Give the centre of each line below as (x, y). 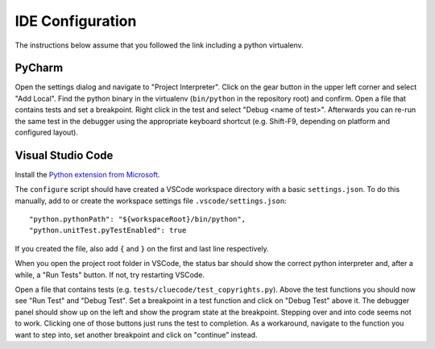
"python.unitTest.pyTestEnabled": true (108, 231)
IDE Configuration (76, 21)
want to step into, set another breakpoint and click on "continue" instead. (136, 334)
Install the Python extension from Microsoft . (87, 174)
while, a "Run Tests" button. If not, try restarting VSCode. (110, 275)
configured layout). (46, 132)
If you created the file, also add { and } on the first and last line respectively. (142, 248)
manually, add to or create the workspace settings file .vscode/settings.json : (151, 201)
